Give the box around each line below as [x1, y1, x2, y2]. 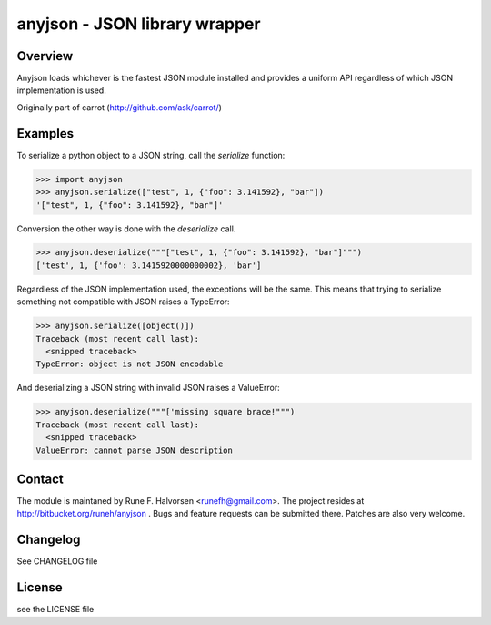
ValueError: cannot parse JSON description [35, 445, 234, 456]
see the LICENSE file [16, 604, 95, 615]
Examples [16, 126, 75, 141]
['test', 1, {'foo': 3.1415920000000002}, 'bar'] [35, 260, 262, 271]
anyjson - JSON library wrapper [16, 14, 261, 34]
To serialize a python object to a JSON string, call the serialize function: [16, 149, 286, 160]
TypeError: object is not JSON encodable [35, 359, 224, 369]
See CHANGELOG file [16, 556, 98, 567]
